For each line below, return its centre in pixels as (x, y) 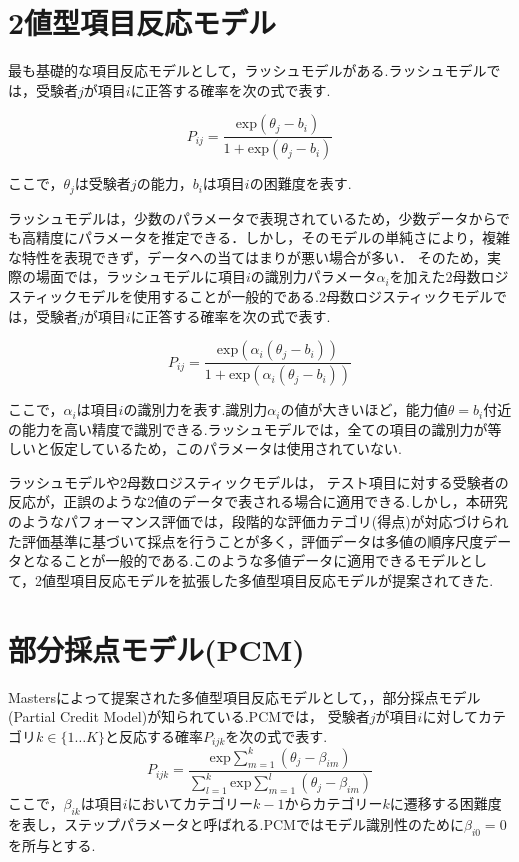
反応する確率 (160, 735)
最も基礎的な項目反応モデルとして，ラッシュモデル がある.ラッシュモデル (247, 70)
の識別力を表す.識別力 (195, 409)
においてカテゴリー (190, 803)
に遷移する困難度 (445, 803)
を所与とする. (52, 844)
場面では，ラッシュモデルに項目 (140, 276)
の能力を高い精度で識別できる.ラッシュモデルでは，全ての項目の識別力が (248, 428)
